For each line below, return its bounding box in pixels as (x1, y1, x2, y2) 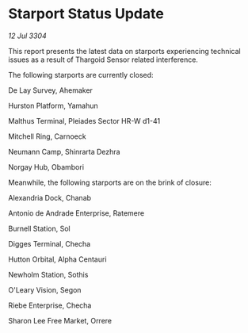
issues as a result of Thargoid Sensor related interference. (8, 55, 198, 64)
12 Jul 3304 (8, 31, 47, 40)
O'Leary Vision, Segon (8, 285, 82, 294)
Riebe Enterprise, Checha (8, 300, 92, 310)
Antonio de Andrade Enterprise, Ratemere (8, 208, 145, 218)
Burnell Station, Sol (8, 224, 71, 233)
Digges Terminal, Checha (8, 239, 91, 248)
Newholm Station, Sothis (8, 270, 89, 279)
